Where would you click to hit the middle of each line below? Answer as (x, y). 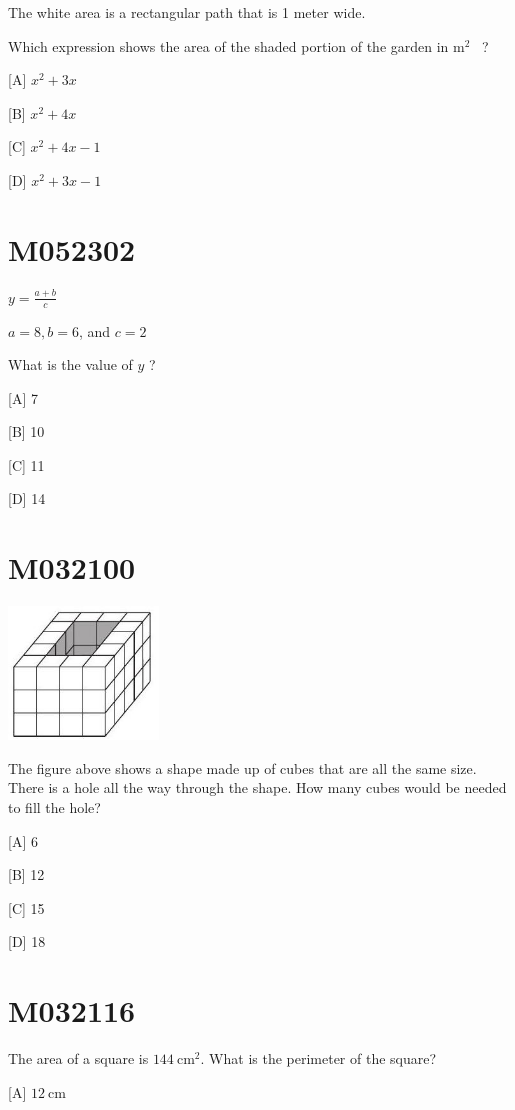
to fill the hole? (54, 806)
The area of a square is (78, 1058)
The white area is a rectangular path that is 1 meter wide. (187, 12)
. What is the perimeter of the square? (318, 1058)
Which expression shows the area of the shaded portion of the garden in (228, 45)
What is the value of (70, 364)
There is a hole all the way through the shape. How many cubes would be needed (257, 787)
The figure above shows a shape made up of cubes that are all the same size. (242, 767)
